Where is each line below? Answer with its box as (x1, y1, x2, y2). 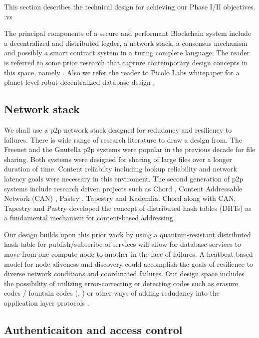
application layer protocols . (4, 298, 89, 308)
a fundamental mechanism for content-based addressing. (4, 212, 175, 223)
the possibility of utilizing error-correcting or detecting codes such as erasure (4, 278, 238, 288)
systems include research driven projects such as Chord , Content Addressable (4, 183, 243, 193)
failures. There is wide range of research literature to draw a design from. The (4, 134, 243, 145)
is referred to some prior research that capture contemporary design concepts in (4, 57, 248, 67)
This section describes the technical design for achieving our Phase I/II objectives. (4, 1, 256, 11)
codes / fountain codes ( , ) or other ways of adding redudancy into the (4, 288, 220, 298)
